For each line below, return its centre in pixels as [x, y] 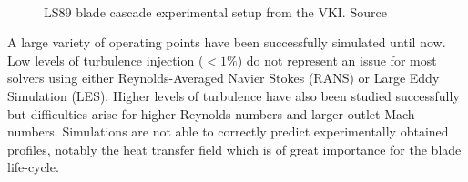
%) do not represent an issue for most [332, 60]
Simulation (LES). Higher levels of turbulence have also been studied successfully [234, 95]
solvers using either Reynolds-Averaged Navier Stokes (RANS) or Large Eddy [224, 78]
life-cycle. [33, 167]
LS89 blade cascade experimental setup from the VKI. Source [215, 11]
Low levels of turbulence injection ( [106, 60]
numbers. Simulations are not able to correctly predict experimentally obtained [228, 131]
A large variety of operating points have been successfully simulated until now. [227, 42]
